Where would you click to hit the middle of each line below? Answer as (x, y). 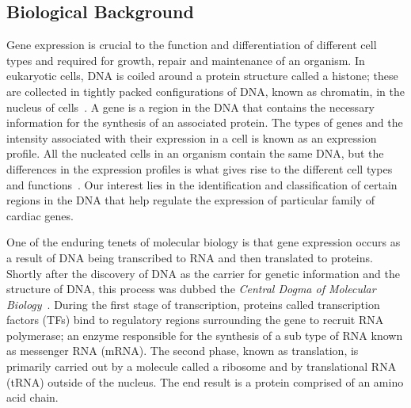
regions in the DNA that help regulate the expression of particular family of (190, 200)
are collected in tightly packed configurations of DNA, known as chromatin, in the (205, 91)
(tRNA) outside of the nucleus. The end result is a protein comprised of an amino (205, 381)
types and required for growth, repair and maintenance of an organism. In (186, 60)
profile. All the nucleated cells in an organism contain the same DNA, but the (195, 153)
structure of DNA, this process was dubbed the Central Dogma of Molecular (191, 289)
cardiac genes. (40, 215)
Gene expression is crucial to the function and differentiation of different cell (192, 45)
